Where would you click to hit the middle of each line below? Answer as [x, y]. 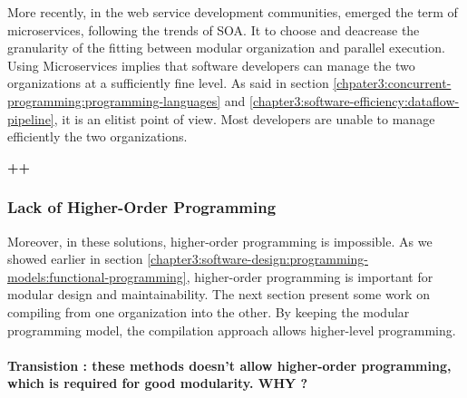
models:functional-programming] [97, 276]
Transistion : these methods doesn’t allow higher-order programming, [229, 365]
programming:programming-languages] [114, 100]
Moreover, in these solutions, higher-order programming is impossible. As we [220, 241]
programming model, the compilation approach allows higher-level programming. [232, 330]
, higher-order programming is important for [310, 276]
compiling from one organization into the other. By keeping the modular [209, 311]
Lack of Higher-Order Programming [142, 207]
